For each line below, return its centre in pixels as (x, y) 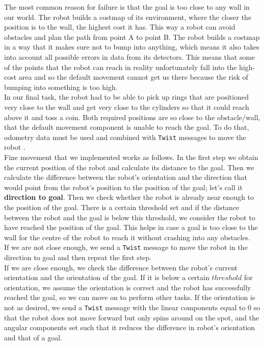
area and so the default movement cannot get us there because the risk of (133, 77)
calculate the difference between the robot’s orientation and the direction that (126, 177)
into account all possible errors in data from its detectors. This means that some (130, 56)
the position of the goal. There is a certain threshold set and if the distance (122, 207)
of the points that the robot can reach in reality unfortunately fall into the (121, 67)
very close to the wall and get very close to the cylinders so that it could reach (127, 107)
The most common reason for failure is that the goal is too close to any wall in (127, 7)
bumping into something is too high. (61, 87)
